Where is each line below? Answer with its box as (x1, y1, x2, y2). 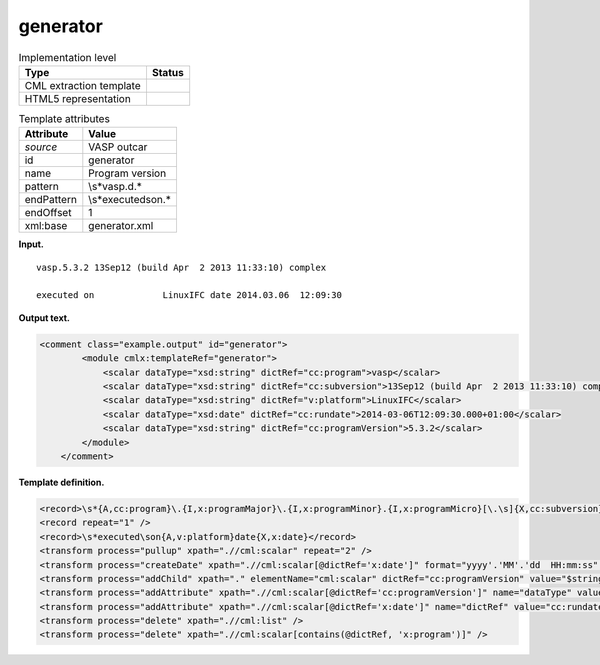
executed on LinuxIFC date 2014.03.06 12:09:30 (36, 290, 342, 301)
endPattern (24, 193, 77, 207)
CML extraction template (24, 78, 141, 92)
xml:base (24, 219, 68, 233)
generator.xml (88, 219, 154, 233)
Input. (18, 238, 44, 250)
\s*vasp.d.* (88, 180, 142, 194)
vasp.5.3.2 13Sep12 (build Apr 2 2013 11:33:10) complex (36, 261, 327, 273)
